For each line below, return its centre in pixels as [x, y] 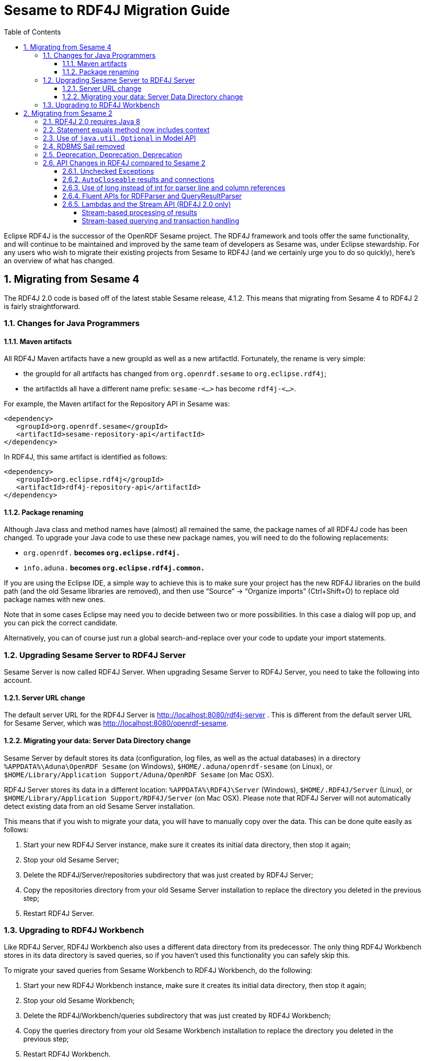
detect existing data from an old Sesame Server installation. [99, 806]
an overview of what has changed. [59, 260]
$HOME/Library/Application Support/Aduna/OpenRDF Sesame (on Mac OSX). [139, 774]
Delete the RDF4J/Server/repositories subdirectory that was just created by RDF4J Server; [168, 875]
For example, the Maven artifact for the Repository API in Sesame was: [117, 404]
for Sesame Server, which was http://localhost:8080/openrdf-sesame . [116, 723]
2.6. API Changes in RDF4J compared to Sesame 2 [124, 163]
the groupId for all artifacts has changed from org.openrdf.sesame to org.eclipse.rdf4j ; [175, 374]
